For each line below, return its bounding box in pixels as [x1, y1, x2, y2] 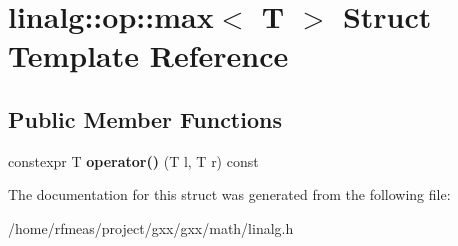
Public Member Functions [8, 103, 282, 134]
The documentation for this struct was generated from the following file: [8, 184, 451, 205]
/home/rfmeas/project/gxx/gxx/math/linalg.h [8, 217, 294, 238]
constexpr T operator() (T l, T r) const [8, 150, 259, 171]
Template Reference [8, 35, 289, 76]
